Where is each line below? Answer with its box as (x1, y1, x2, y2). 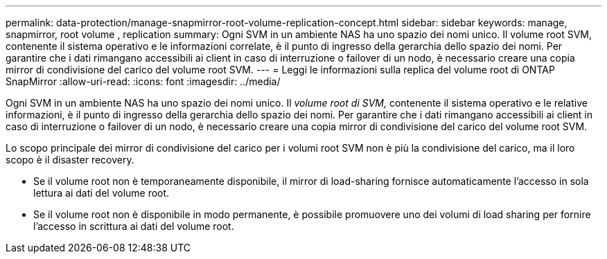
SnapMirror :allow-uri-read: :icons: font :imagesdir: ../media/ (6, 75, 281, 87)
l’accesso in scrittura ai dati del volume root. (33, 220, 234, 232)
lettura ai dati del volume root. (33, 187, 170, 199)
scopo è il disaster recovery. (6, 154, 134, 166)
